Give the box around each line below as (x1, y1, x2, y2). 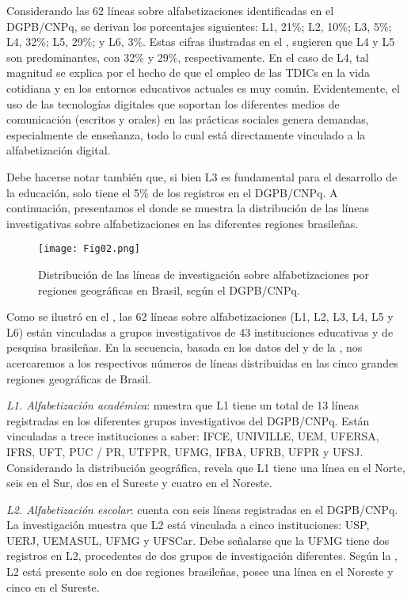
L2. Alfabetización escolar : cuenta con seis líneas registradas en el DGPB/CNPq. (6, 501, 398, 517)
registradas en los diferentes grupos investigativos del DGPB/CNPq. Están (6, 412, 370, 429)
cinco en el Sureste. (6, 578, 100, 595)
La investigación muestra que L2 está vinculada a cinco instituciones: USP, (6, 516, 370, 533)
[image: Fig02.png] (38, 243, 140, 255)
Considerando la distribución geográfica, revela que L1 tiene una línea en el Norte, (6, 459, 405, 475)
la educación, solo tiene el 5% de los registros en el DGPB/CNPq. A (6, 184, 338, 200)
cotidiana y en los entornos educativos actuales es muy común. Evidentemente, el (6, 79, 400, 96)
